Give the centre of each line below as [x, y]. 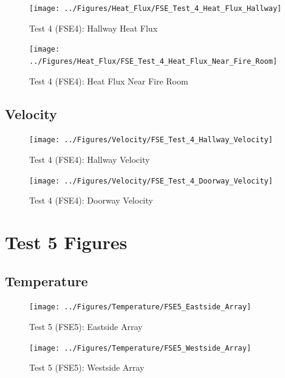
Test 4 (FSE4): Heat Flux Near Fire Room [109, 81]
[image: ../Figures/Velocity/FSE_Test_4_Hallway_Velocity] [151, 140]
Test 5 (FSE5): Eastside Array [86, 327]
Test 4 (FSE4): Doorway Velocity [91, 200]
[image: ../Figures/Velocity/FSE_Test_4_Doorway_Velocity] [151, 181]
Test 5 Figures [66, 242]
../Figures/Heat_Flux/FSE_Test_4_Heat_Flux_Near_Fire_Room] [153, 61]
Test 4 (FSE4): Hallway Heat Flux [94, 28]
